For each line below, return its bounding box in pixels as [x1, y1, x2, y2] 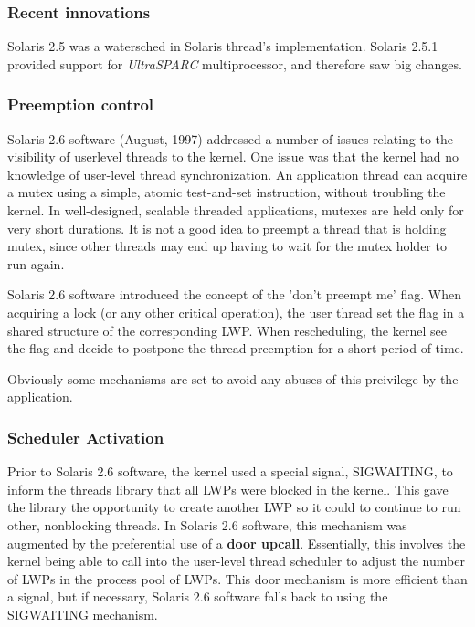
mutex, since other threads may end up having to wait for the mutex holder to [7, 236, 447, 256]
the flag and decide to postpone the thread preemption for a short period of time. [7, 339, 464, 358]
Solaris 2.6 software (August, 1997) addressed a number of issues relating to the [7, 129, 454, 148]
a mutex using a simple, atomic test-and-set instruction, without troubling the [7, 183, 446, 202]
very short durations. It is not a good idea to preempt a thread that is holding [7, 218, 447, 237]
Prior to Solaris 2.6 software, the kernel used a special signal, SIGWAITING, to [7, 462, 453, 481]
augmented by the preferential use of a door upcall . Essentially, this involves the [7, 533, 466, 552]
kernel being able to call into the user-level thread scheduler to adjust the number [7, 551, 465, 570]
